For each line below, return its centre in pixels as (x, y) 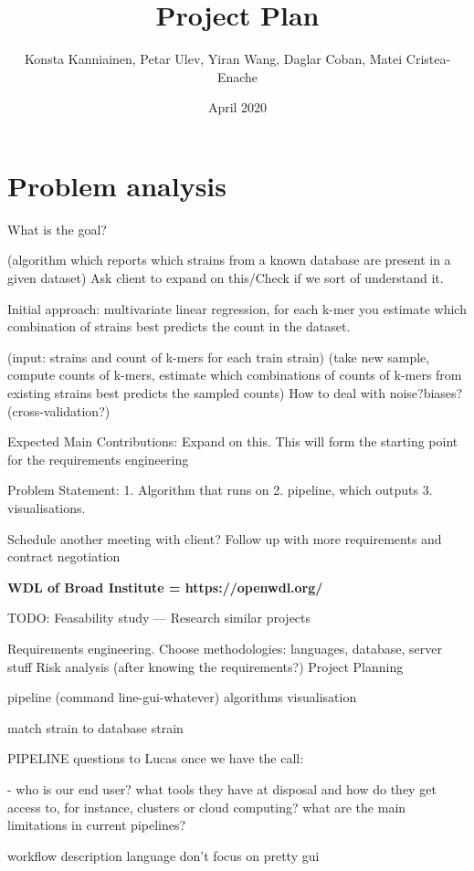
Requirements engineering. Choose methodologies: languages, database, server (225, 648)
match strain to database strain (95, 727)
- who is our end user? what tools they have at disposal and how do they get (222, 788)
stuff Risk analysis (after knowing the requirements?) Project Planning (205, 666)
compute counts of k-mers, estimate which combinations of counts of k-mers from (235, 375)
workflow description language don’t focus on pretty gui (163, 855)
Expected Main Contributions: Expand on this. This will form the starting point (233, 441)
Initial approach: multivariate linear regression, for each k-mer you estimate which (237, 308)
